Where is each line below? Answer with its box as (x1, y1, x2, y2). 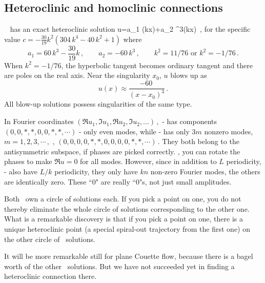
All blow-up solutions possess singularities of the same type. (4, 98, 192, 109)
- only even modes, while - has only (78, 126, 190, 136)
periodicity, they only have (54, 166, 138, 177)
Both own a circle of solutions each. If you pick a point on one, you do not (4, 193, 241, 204)
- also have (4, 166, 38, 177)
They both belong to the (162, 136, 239, 147)
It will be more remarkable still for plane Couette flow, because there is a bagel (4, 251, 253, 261)
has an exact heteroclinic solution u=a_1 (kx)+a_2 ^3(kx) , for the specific (10, 24, 251, 34)
